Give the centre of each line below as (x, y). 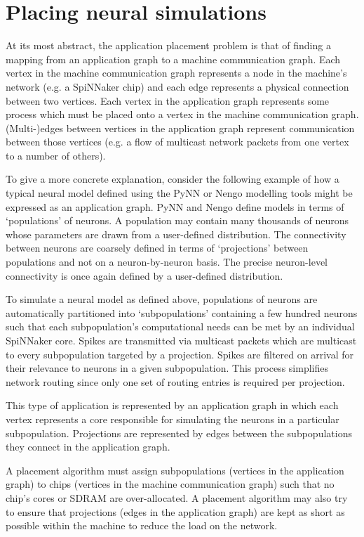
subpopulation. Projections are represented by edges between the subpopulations (179, 433)
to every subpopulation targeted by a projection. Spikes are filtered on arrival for (180, 354)
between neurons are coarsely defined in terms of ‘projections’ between (157, 248)
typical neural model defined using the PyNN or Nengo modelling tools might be (179, 193)
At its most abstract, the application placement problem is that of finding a (168, 45)
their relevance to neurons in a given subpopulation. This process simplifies (167, 368)
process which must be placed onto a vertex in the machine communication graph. (182, 114)
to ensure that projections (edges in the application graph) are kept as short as (175, 511)
